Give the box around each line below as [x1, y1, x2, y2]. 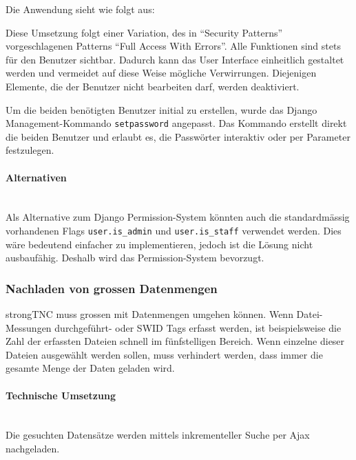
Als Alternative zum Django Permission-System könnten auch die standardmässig [6, 210, 350, 224]
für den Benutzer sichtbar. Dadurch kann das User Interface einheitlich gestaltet [6, 52, 344, 66]
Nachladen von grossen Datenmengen [6, 279, 218, 297]
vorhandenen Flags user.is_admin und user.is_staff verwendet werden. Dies [6, 223, 342, 237]
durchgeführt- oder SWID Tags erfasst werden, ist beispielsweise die [54, 320, 342, 334]
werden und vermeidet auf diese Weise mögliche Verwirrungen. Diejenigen [6, 66, 317, 80]
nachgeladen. [6, 441, 60, 455]
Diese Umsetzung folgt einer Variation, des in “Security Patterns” [6, 25, 283, 39]
